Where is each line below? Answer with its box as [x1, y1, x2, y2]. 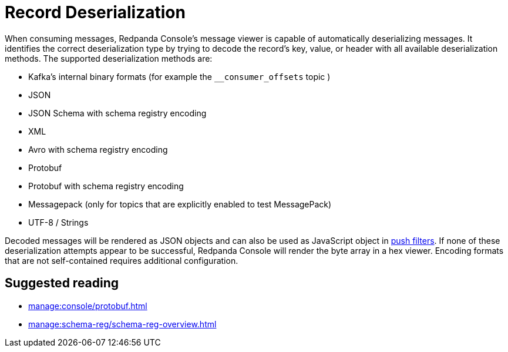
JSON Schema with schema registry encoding [28, 108, 207, 118]
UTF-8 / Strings [28, 217, 89, 227]
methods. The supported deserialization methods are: [5, 53, 213, 63]
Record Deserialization [5, 2, 186, 22]
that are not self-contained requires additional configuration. [5, 255, 238, 266]
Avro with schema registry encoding [28, 144, 168, 155]
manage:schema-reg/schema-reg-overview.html [28, 319, 217, 329]
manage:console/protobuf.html [28, 300, 147, 311]
